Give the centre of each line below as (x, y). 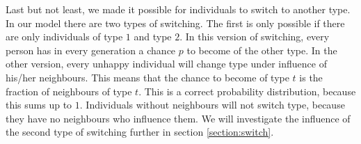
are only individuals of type (64, 37)
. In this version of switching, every (255, 37)
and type (153, 37)
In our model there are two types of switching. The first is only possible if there (175, 23)
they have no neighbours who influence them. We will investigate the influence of (178, 118)
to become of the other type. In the (262, 50)
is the (311, 77)
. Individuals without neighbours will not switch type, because (212, 105)
